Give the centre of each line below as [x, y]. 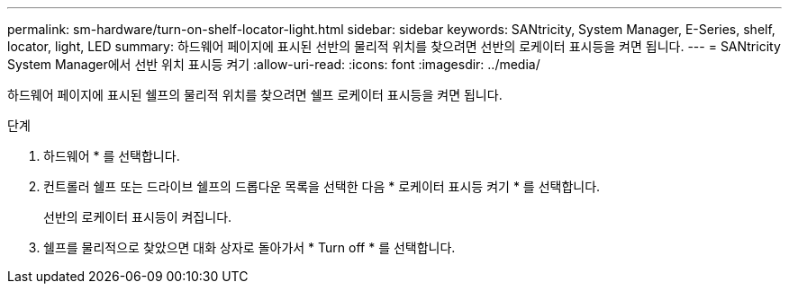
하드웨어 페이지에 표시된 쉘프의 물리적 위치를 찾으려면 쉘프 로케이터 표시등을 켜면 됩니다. [255, 95]
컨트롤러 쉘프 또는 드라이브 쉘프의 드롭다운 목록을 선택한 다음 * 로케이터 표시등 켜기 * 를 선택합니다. [322, 186]
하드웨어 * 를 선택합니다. [112, 156]
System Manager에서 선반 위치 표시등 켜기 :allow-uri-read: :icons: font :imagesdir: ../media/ [274, 64]
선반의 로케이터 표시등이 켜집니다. [138, 217]
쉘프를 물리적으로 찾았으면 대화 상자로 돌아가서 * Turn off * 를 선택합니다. [249, 247]
